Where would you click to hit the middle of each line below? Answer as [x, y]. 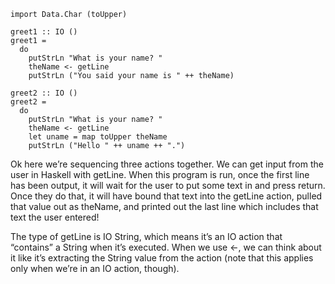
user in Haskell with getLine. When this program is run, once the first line [160, 174]
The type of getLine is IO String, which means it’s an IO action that [146, 236]
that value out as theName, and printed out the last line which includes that [164, 206]
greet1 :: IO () [44, 32]
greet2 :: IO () [44, 93]
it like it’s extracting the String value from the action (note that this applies [162, 258]
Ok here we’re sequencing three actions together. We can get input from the [167, 164]
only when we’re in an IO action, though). [95, 268]
